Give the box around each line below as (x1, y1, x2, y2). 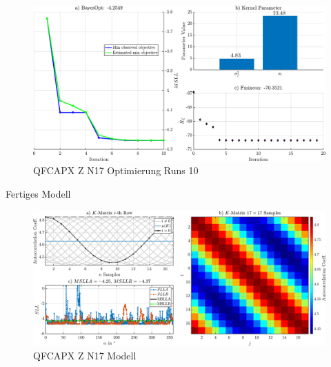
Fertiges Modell (6, 187, 71, 201)
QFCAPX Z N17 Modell (33, 348, 137, 362)
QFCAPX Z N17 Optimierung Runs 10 (33, 163, 199, 178)
